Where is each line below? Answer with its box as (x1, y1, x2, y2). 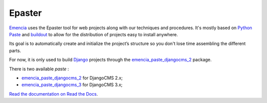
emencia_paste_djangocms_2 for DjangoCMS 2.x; (21, 75, 123, 81)
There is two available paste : (9, 66, 69, 72)
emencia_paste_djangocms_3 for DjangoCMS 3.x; (21, 82, 123, 88)
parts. (9, 48, 21, 53)
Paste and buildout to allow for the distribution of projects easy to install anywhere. (9, 31, 178, 37)
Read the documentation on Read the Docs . (9, 91, 98, 97)
